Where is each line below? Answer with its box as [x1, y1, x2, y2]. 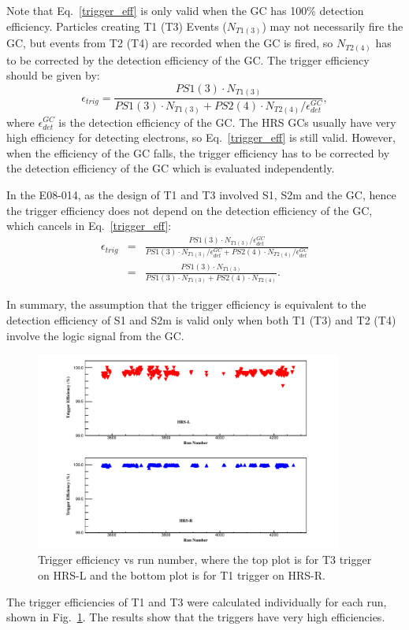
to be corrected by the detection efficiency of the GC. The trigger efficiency [6, 51, 370, 68]
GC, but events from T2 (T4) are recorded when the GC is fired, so [6, 35, 333, 51]
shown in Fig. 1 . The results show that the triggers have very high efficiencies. [6, 609, 385, 625]
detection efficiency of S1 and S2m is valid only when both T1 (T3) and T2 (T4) [6, 312, 396, 328]
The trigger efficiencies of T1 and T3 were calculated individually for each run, [6, 593, 387, 610]
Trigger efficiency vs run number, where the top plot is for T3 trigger [38, 551, 372, 568]
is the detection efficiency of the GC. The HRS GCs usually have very [58, 113, 396, 130]
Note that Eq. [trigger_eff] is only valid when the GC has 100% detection [6, 2, 364, 18]
